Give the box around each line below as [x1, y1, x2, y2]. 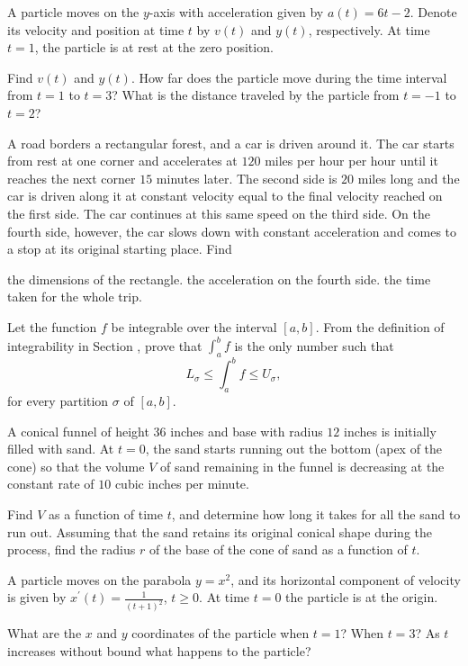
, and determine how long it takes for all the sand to [171, 505, 461, 524]
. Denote [409, 3, 457, 21]
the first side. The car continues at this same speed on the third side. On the [7, 203, 431, 222]
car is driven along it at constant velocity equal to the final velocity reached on [7, 186, 443, 205]
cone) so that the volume [7, 456, 145, 475]
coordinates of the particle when [131, 624, 310, 643]
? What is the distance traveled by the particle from [112, 85, 400, 104]
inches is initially [344, 421, 436, 440]
